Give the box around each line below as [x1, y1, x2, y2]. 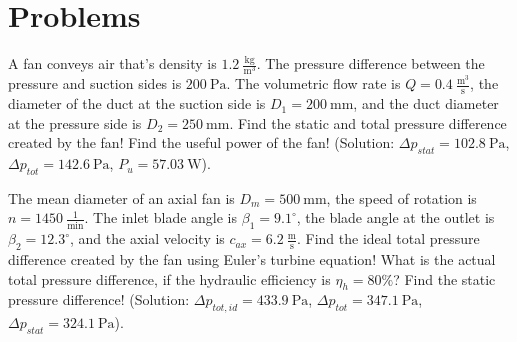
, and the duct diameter [353, 93, 499, 114]
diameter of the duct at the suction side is [8, 93, 266, 114]
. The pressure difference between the [256, 53, 485, 74]
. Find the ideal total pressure [297, 228, 480, 249]
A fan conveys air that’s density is [8, 53, 217, 74]
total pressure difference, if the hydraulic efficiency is [8, 268, 331, 289]
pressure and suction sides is [8, 73, 182, 94]
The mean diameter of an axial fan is [8, 187, 235, 208]
